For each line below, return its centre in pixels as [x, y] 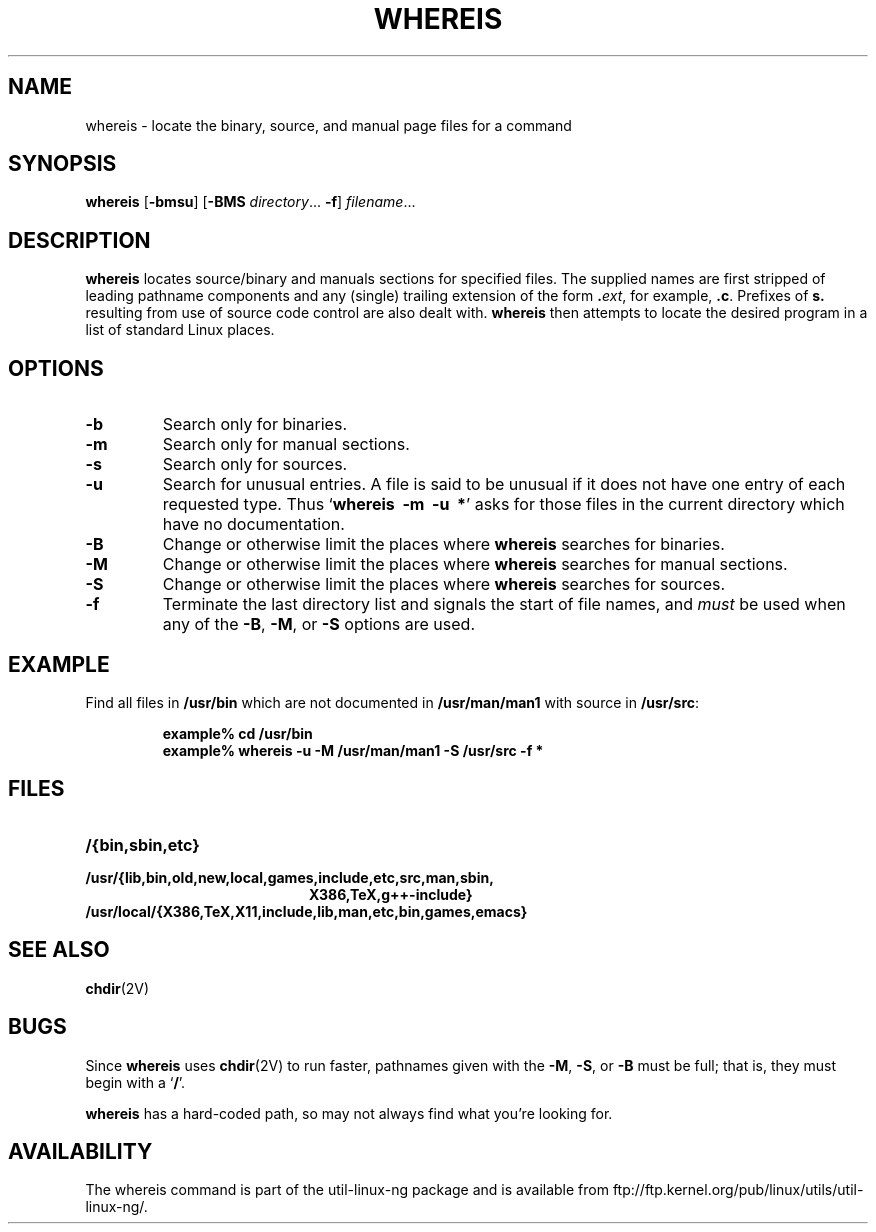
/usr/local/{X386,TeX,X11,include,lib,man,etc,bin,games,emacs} [306, 911]
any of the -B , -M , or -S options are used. [318, 624]
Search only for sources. [255, 464]
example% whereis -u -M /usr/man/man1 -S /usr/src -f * [353, 750]
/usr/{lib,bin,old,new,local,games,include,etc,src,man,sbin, [289, 877]
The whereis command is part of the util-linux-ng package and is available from [347, 1190]
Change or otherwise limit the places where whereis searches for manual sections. [475, 564]
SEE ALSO [59, 950]
